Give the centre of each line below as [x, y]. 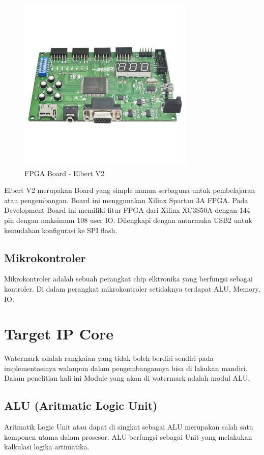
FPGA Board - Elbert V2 [64, 173]
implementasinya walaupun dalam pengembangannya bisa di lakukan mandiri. [126, 368]
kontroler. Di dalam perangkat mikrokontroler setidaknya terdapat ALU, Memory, [132, 288]
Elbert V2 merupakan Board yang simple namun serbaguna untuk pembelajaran [130, 190]
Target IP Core [59, 334]
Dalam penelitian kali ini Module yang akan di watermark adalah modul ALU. [127, 378]
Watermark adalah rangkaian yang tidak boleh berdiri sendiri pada [109, 358]
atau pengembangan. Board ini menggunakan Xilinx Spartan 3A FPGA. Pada [126, 200]
